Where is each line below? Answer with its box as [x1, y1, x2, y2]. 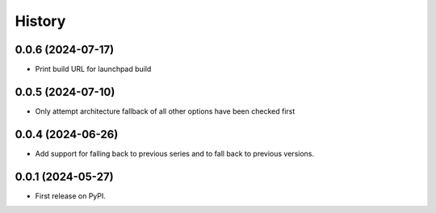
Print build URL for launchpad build [35, 65, 152, 74]
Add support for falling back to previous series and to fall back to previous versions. [35, 148, 315, 158]
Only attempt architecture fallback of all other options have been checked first [35, 106, 296, 116]
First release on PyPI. [35, 190, 107, 201]
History [15, 12, 66, 30]
